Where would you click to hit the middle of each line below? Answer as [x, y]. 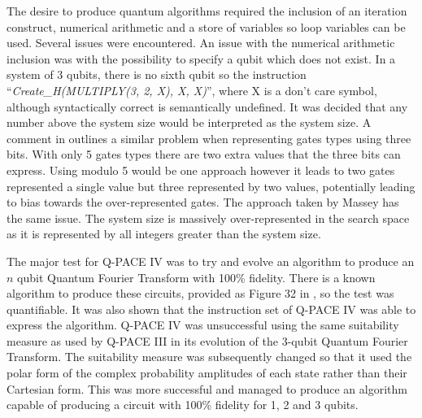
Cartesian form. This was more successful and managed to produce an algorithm [207, 388]
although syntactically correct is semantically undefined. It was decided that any [207, 106]
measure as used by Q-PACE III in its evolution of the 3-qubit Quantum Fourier [207, 340]
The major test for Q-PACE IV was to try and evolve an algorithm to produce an [211, 261]
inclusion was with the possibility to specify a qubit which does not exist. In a [201, 58]
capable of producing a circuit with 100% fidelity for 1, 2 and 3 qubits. [183, 405]
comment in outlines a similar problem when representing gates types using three [209, 138]
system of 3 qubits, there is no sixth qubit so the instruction [157, 74]
